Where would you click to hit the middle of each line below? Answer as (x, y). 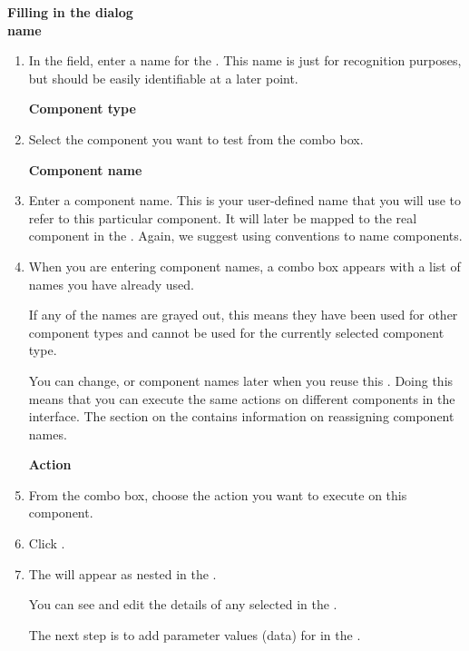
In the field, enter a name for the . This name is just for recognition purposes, (245, 60)
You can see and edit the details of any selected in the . (183, 604)
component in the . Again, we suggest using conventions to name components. (245, 236)
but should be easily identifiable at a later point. (163, 78)
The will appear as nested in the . (122, 573)
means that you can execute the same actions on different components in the (242, 398)
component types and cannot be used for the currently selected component (236, 332)
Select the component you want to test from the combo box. (196, 138)
